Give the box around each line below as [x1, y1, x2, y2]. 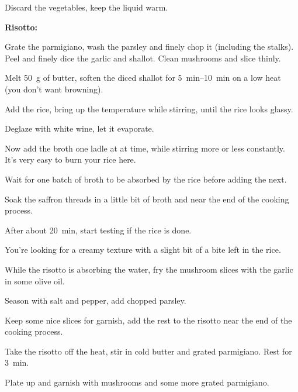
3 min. [5, 356, 29, 369]
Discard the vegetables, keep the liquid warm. [5, 1, 168, 13]
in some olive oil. [5, 274, 65, 287]
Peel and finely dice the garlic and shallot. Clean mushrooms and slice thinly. [5, 51, 281, 64]
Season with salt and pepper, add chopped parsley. [5, 294, 186, 307]
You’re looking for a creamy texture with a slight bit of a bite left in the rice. [5, 243, 281, 256]
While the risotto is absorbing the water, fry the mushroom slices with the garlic [5, 263, 293, 275]
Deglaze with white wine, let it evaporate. [5, 122, 154, 135]
